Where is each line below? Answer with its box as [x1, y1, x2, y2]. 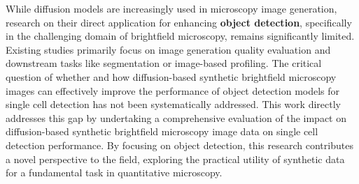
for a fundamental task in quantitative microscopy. [6, 165, 223, 180]
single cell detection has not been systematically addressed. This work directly [6, 97, 341, 112]
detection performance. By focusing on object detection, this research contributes [6, 137, 353, 152]
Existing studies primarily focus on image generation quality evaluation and [6, 42, 331, 56]
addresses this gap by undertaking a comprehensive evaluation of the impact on [6, 110, 347, 125]
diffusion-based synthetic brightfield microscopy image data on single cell [6, 124, 318, 139]
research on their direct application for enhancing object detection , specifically [6, 15, 352, 29]
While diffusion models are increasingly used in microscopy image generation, [6, 1, 337, 15]
